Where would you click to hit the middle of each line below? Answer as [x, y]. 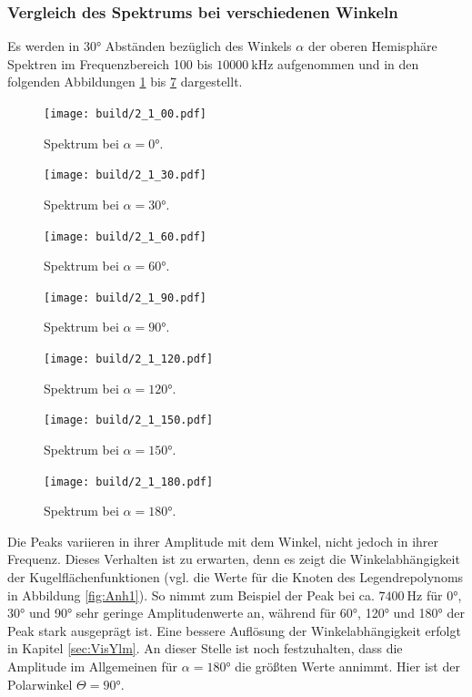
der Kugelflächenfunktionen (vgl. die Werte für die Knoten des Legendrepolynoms [236, 576]
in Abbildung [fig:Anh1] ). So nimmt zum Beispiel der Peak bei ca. [191, 594]
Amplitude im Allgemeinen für [93, 666]
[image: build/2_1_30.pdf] [125, 175]
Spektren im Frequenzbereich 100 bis [110, 63]
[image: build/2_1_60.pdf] [125, 236]
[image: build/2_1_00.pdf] [125, 114]
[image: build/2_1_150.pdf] [129, 420]
